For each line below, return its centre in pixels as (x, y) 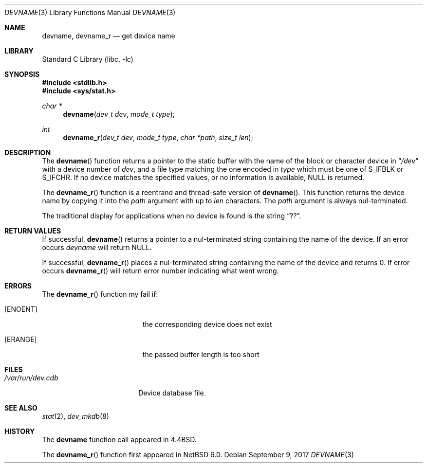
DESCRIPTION (28, 153)
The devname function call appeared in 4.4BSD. (119, 440)
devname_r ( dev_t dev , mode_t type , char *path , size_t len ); (158, 137)
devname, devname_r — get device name (109, 36)
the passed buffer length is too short (201, 354)
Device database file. (172, 393)
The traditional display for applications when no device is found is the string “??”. (172, 216)
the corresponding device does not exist (207, 324)
